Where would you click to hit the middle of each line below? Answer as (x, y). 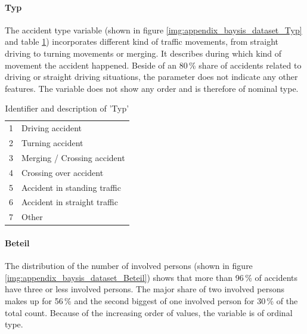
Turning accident (52, 143)
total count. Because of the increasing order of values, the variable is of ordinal (149, 312)
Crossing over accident (63, 172)
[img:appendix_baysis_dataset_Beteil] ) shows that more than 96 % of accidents (151, 277)
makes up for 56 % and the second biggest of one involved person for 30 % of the (151, 300)
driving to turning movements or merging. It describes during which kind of (143, 53)
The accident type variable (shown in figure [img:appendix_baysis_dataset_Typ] (153, 30)
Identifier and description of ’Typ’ (67, 108)
